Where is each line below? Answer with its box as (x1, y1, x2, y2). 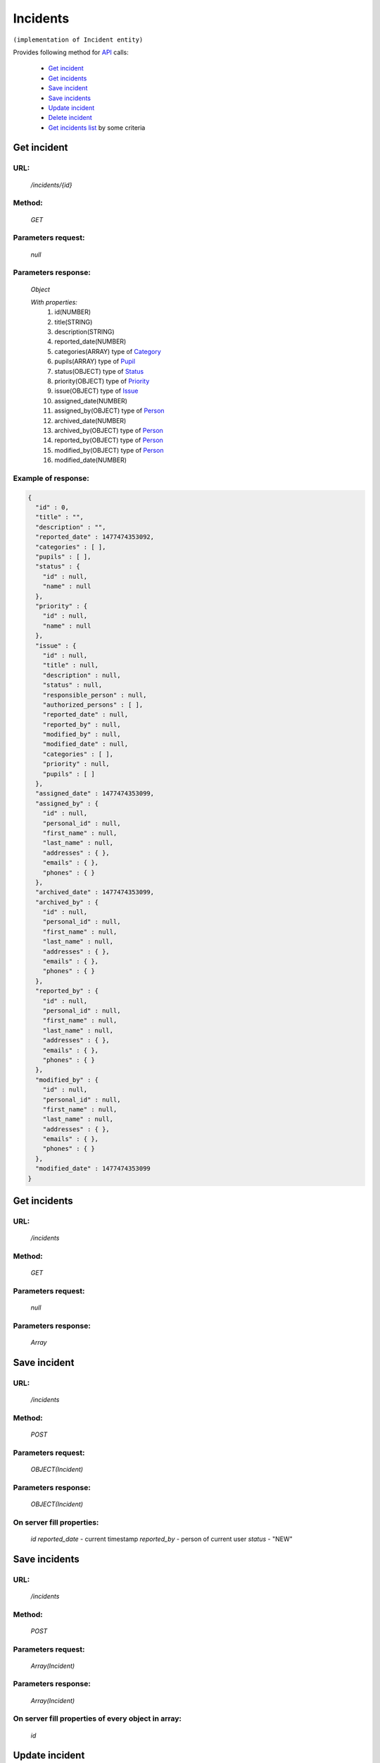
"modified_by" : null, (42, 731, 121, 738)
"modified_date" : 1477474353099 (35, 1164, 151, 1173)
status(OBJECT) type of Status (54, 367, 144, 375)
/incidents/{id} (30, 181, 72, 189)
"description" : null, (42, 671, 121, 679)
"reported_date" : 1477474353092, (35, 533, 155, 541)
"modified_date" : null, (42, 740, 129, 748)
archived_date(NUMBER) (54, 416, 127, 425)
